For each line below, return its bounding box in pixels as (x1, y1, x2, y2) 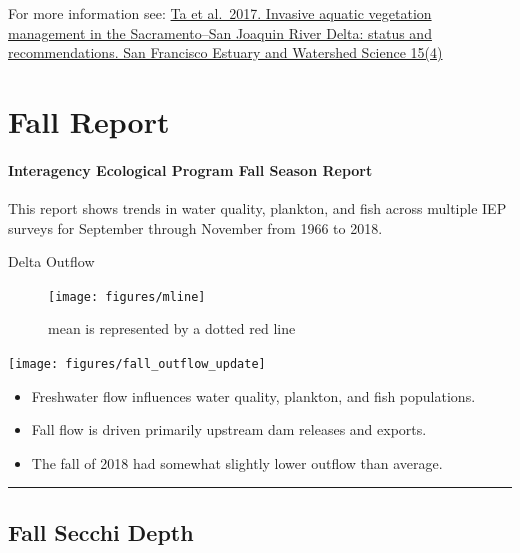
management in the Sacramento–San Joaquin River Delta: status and (8, 22, 432, 43)
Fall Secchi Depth (8, 516, 194, 547)
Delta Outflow (8, 251, 95, 272)
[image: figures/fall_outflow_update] (8, 356, 266, 371)
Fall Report (8, 100, 170, 141)
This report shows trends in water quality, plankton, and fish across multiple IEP (8, 197, 507, 218)
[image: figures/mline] (48, 289, 206, 304)
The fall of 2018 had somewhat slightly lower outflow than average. (31, 452, 443, 473)
